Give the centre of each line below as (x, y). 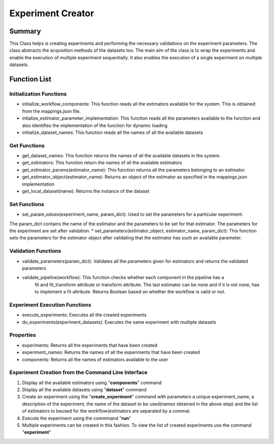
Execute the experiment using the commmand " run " (77, 418)
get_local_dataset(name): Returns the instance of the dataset (86, 191)
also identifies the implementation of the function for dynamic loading (95, 125)
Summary (25, 31)
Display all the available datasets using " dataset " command (84, 390)
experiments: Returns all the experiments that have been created (90, 345)
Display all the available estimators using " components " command (92, 383)
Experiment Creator (52, 13)
